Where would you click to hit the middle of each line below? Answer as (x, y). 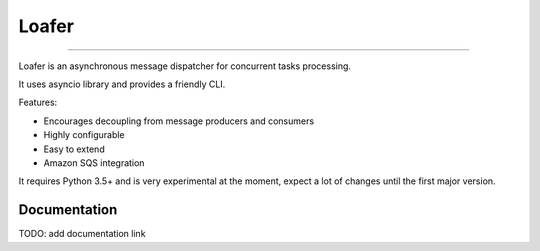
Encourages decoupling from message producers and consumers (179, 121)
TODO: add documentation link (82, 234)
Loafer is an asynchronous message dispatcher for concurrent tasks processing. (185, 66)
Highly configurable (84, 135)
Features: (38, 102)
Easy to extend (74, 149)
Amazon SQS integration (94, 162)
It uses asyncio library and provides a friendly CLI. (122, 84)
